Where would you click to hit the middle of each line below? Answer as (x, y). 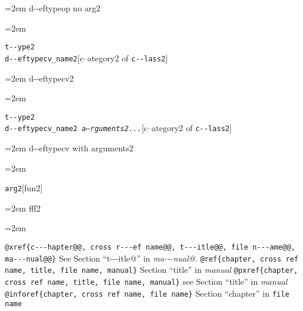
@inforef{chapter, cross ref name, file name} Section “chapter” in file (147, 293)
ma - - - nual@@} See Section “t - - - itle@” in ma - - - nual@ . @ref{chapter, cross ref (152, 258)
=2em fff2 (23, 208)
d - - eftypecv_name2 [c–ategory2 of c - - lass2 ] (86, 57)
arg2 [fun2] (24, 188)
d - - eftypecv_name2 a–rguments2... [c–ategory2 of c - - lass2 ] (118, 128)
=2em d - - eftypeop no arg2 (53, 8)
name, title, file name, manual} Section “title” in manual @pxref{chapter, (151, 270)
